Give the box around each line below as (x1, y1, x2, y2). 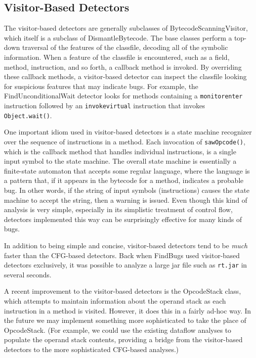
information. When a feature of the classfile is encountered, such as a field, (4, 51, 230, 62)
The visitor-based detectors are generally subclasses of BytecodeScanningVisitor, (4, 23, 248, 33)
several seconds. (4, 269, 51, 279)
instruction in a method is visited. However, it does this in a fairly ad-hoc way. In (4, 305, 251, 315)
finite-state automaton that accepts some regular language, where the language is (4, 165, 250, 176)
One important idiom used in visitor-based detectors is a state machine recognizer (4, 127, 252, 137)
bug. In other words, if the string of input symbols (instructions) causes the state (4, 184, 250, 195)
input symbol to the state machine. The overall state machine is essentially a (4, 156, 237, 166)
